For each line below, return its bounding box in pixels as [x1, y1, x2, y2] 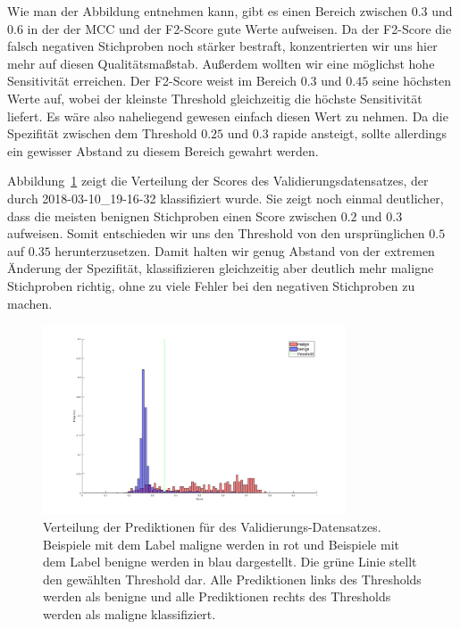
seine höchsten [372, 71, 451, 90]
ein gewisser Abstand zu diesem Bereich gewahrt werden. [7, 141, 319, 160]
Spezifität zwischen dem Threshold [7, 124, 197, 143]
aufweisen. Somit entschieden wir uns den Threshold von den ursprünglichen [7, 224, 425, 243]
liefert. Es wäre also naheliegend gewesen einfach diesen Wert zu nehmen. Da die [7, 106, 448, 125]
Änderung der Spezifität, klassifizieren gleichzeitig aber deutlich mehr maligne [7, 259, 434, 277]
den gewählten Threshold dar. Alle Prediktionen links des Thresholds [43, 569, 422, 588]
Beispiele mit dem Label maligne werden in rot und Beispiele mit [43, 534, 399, 553]
